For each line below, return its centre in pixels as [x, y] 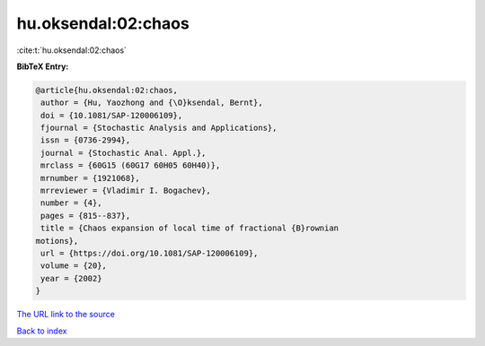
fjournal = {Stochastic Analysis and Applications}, [159, 128]
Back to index [42, 331]
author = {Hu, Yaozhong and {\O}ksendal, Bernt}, [152, 103]
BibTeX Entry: [43, 66]
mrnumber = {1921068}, [91, 178]
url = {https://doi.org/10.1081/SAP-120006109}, [150, 253]
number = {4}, [71, 203]
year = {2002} [71, 278]
